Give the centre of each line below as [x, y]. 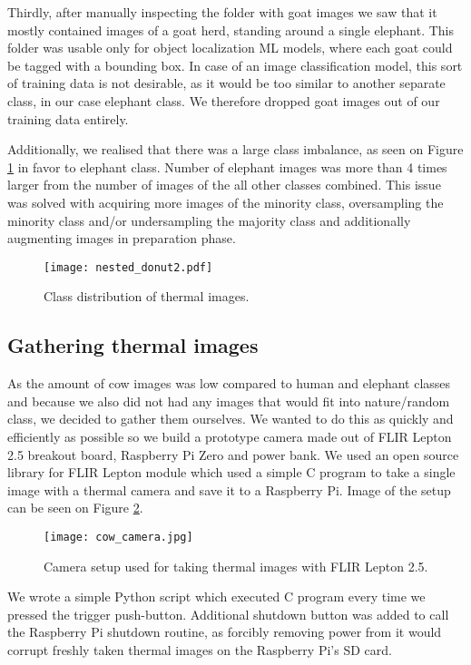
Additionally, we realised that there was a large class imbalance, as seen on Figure [235, 149]
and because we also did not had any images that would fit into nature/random [229, 401]
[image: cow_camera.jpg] [118, 537]
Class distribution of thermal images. [147, 296]
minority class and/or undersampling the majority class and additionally [209, 220]
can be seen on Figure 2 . [75, 508]
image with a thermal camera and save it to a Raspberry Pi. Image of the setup [229, 489]
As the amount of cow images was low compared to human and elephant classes [229, 383]
